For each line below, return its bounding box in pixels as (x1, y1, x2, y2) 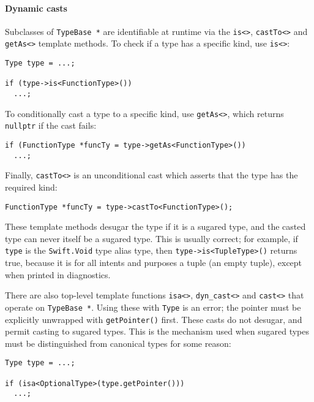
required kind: (5, 181, 58, 194)
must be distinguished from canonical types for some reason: (5, 336, 231, 349)
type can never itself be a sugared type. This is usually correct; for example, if (5, 232, 298, 245)
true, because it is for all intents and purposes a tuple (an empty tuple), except (5, 256, 302, 269)
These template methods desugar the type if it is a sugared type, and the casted (5, 220, 306, 233)
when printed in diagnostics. (5, 268, 111, 281)
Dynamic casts (5, 1, 67, 14)
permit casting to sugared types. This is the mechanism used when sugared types (5, 325, 309, 338)
